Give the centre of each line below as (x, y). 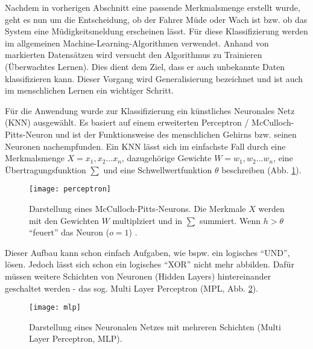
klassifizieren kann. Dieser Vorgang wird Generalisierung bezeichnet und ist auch (154, 78)
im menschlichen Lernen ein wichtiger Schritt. (89, 90)
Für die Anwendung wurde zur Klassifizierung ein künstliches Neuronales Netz (150, 110)
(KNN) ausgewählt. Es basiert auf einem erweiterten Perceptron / (127, 122)
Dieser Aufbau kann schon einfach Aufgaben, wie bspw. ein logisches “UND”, (147, 252)
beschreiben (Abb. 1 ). (261, 169)
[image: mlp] (55, 308)
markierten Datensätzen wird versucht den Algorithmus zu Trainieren (134, 55)
